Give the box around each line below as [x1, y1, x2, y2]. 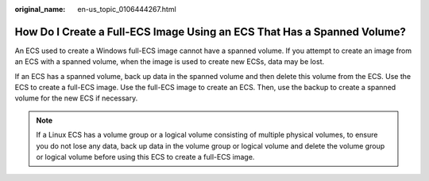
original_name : [14, 5, 66, 13]
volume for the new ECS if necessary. [14, 93, 138, 103]
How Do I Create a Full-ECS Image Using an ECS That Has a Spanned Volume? [14, 25, 407, 39]
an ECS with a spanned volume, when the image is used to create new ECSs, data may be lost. [14, 57, 325, 66]
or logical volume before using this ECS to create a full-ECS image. [36, 153, 255, 162]
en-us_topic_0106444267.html [77, 5, 176, 13]
